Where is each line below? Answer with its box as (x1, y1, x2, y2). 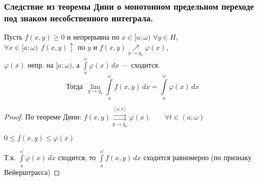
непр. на (28, 59, 54, 70)
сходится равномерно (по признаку (143, 152, 252, 163)
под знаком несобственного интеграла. (4, 11, 153, 24)
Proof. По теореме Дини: (4, 111, 82, 122)
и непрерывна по (67, 32, 119, 42)
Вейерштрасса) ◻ (4, 166, 60, 177)
